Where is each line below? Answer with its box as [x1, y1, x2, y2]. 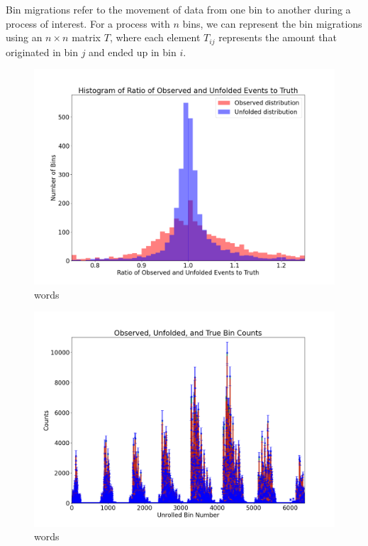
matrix [72, 30, 101, 45]
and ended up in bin [89, 44, 177, 59]
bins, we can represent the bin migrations [182, 16, 362, 31]
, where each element [109, 30, 201, 45]
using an [6, 30, 43, 45]
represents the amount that [218, 30, 337, 45]
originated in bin [6, 44, 78, 59]
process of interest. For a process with [6, 16, 170, 31]
